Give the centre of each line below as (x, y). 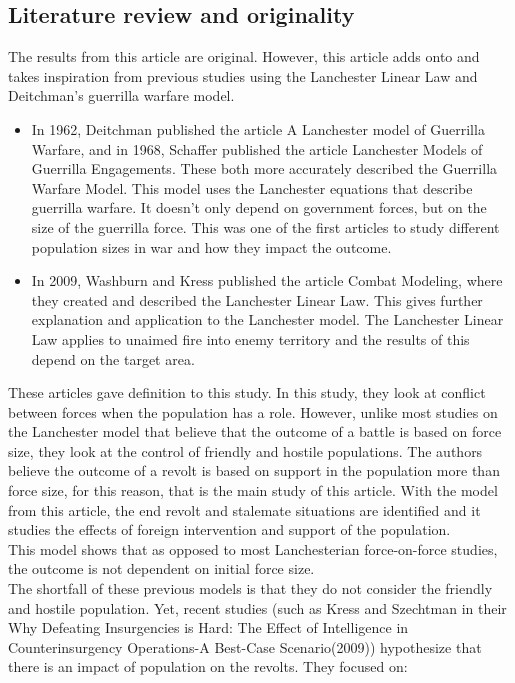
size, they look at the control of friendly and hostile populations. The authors (245, 450)
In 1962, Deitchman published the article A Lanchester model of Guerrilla (258, 128)
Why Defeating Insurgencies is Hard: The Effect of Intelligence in (208, 627)
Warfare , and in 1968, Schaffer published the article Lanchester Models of (257, 148)
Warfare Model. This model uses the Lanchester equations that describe (252, 187)
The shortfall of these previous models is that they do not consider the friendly (250, 588)
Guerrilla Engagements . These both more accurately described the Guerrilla (264, 168)
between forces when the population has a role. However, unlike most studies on (253, 411)
